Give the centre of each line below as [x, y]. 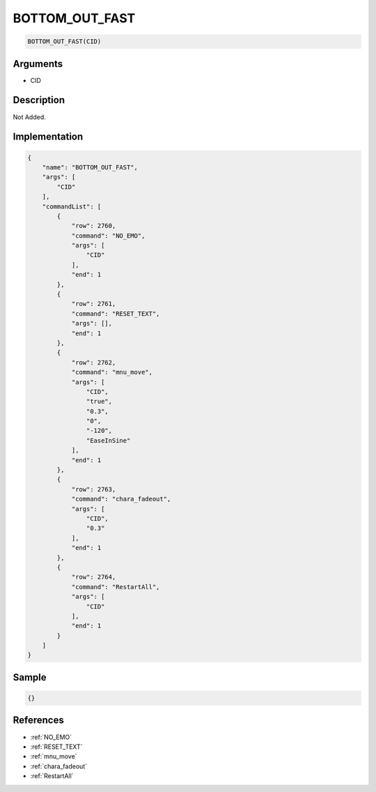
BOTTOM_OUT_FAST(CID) [64, 41]
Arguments [38, 64]
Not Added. [30, 117]
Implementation [48, 137]
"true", [99, 402]
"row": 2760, [94, 226]
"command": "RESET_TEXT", [116, 313]
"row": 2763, [94, 489]
